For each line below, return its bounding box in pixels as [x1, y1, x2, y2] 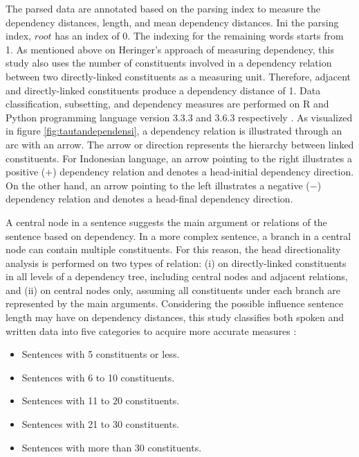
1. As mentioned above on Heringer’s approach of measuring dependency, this [6, 42, 334, 56]
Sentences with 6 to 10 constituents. [21, 370, 175, 384]
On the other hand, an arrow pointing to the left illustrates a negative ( [6, 178, 310, 192]
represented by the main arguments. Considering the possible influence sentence [6, 296, 344, 311]
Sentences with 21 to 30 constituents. [21, 417, 180, 431]
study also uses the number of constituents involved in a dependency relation [6, 55, 332, 70]
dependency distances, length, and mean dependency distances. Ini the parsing [6, 15, 339, 29]
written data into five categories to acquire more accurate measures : [6, 323, 297, 338]
